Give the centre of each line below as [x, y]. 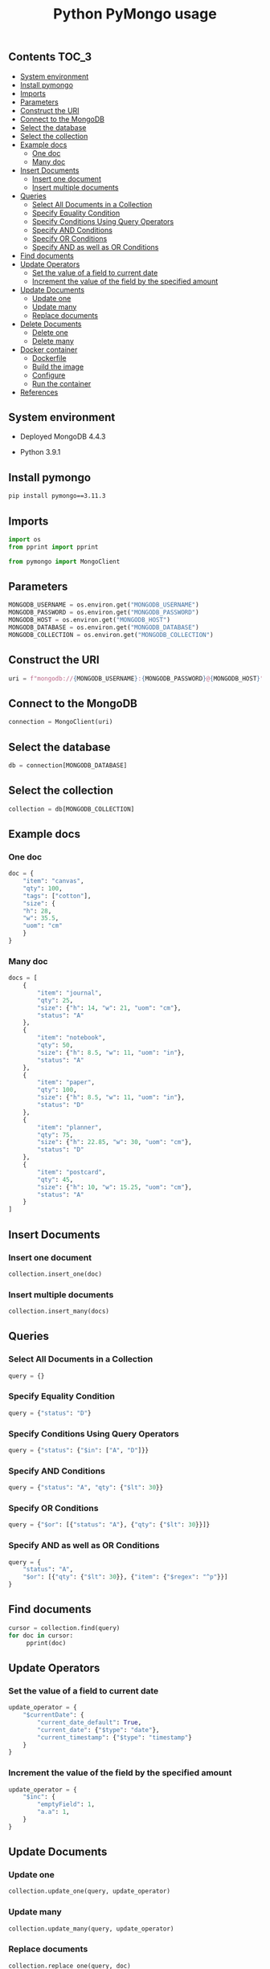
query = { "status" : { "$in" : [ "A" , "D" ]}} [79, 1450]
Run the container [61, 383]
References [39, 392]
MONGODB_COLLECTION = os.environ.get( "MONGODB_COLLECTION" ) [111, 635]
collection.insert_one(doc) [55, 1274]
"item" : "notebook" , [72, 1038]
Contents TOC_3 [50, 57]
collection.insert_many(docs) [59, 1311]
